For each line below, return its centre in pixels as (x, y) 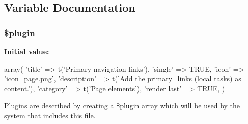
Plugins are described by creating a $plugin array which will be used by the (122, 105)
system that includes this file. (50, 115)
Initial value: (27, 51)
